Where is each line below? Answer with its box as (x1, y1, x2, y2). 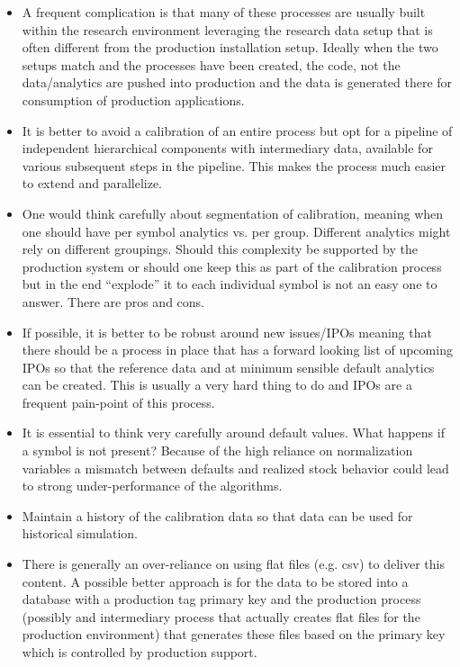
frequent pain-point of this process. (22, 392, 215, 411)
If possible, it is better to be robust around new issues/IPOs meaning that (22, 322, 432, 341)
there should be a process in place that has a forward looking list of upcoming (22, 340, 453, 359)
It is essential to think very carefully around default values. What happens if (22, 423, 445, 442)
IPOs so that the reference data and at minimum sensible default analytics (22, 357, 435, 376)
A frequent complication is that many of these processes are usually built (22, 3, 426, 21)
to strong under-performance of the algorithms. (22, 476, 283, 495)
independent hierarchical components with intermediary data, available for (22, 139, 433, 158)
